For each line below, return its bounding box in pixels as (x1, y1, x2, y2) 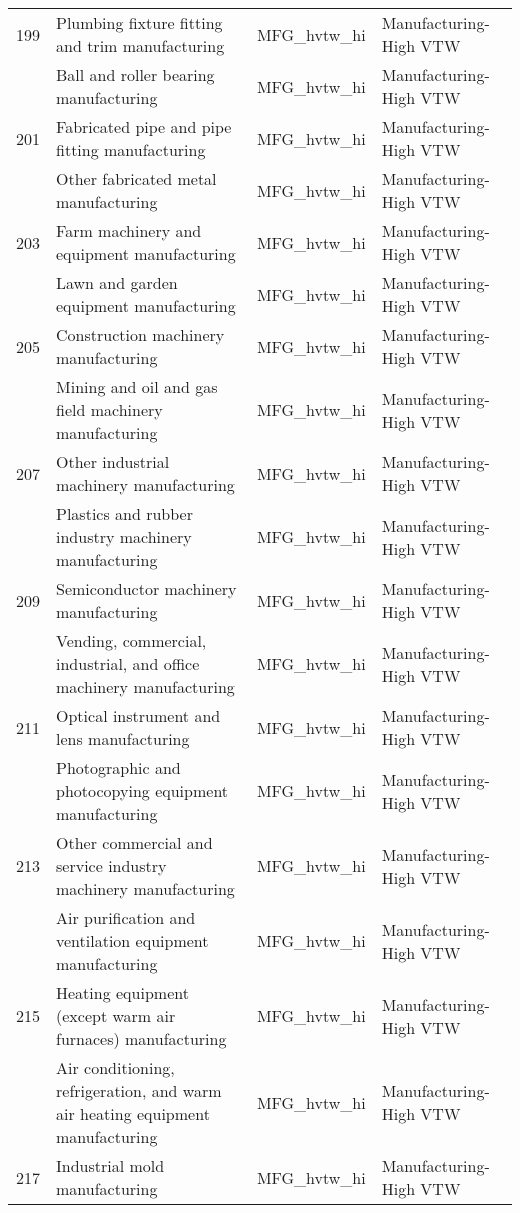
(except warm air (56, 1004, 176, 1027)
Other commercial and (56, 831, 213, 854)
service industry (56, 854, 167, 877)
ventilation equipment (56, 929, 209, 952)
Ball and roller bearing (56, 63, 215, 86)
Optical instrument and (56, 704, 221, 727)
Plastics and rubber (56, 502, 193, 525)
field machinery (56, 398, 163, 421)
